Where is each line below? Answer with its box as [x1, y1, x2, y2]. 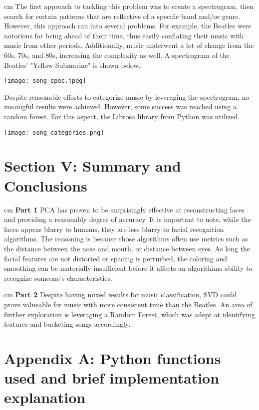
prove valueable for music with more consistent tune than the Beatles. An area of [4, 299, 253, 309]
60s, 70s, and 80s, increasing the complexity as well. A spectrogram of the [4, 49, 230, 60]
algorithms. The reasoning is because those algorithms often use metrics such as [4, 233, 248, 244]
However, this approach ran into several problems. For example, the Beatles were [4, 20, 252, 31]
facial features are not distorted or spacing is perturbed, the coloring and [4, 253, 228, 263]
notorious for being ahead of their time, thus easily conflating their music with [4, 30, 244, 40]
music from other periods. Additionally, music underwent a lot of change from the [4, 40, 254, 50]
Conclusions [4, 175, 87, 196]
